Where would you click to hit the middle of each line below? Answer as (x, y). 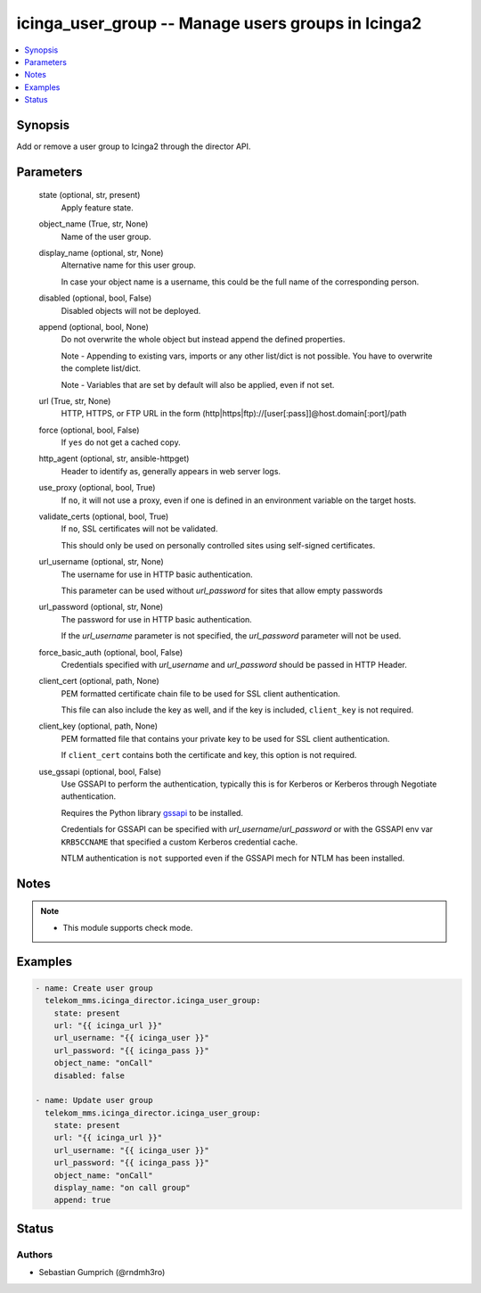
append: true (82, 1200)
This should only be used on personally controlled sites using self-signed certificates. (218, 545)
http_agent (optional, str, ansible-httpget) (114, 458)
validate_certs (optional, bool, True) (104, 516)
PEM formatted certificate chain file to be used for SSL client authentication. (200, 693)
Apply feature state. (97, 207)
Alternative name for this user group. (128, 265)
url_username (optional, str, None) (101, 562)
